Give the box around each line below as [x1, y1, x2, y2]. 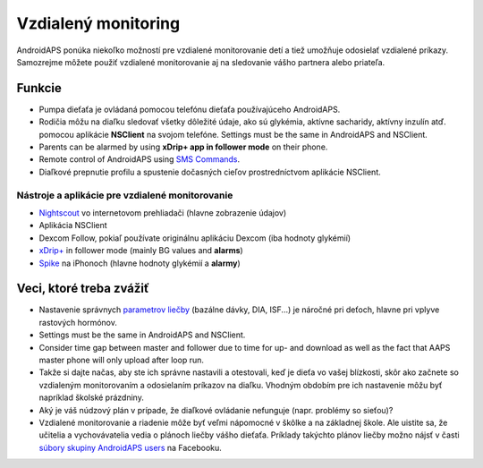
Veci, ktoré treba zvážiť [16, 281, 149, 296]
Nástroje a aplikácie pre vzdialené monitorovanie [16, 189, 233, 201]
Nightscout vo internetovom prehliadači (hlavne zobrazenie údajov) [38, 207, 287, 218]
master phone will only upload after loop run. [38, 354, 205, 365]
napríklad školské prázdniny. [38, 392, 145, 403]
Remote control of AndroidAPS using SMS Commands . [38, 154, 241, 165]
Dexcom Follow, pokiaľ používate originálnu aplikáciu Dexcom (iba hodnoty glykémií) [38, 233, 352, 243]
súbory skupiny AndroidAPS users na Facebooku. [38, 442, 223, 453]
